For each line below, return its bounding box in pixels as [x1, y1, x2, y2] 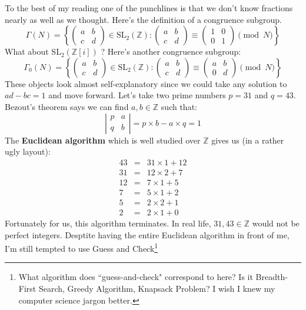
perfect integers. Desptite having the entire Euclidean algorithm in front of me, [5, 228, 290, 241]
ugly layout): [5, 145, 51, 158]
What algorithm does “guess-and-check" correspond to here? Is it [18, 271, 253, 283]
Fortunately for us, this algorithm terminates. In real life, [5, 216, 211, 229]
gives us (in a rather [211, 134, 284, 146]
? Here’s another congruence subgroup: [101, 45, 241, 58]
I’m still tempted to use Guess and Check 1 [5, 241, 158, 254]
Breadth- [255, 271, 288, 283]
